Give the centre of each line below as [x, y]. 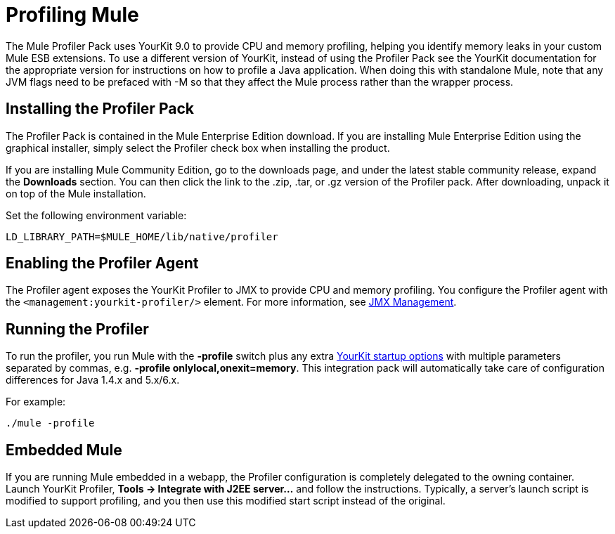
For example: [36, 402]
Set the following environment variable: [96, 215]
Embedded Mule [64, 450]
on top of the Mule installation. [76, 193]
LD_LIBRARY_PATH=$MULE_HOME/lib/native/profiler [142, 236]
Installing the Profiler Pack [100, 109]
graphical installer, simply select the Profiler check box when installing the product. [198, 148]
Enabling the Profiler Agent [102, 263]
